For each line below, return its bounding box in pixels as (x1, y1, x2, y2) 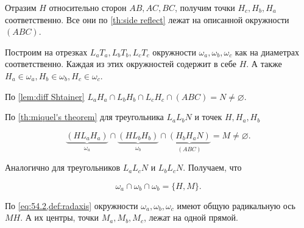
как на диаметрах (235, 45, 299, 58)
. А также (246, 57, 282, 70)
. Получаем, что (183, 161, 242, 174)
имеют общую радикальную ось (177, 199, 295, 212)
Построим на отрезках (5, 45, 88, 58)
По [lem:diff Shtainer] (5, 90, 85, 102)
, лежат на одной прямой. (143, 211, 238, 224)
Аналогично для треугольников (5, 161, 120, 174)
